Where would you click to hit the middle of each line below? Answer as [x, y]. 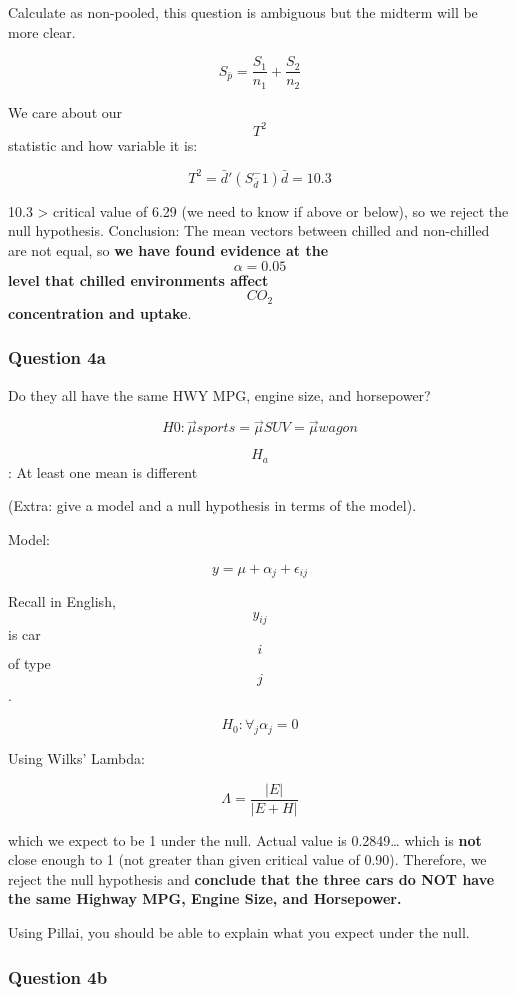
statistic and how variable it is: [103, 144]
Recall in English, [62, 601]
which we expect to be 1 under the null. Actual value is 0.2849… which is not [245, 839]
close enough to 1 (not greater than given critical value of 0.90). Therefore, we [247, 859]
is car [24, 634]
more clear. [42, 31]
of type [29, 663]
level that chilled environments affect [138, 279]
